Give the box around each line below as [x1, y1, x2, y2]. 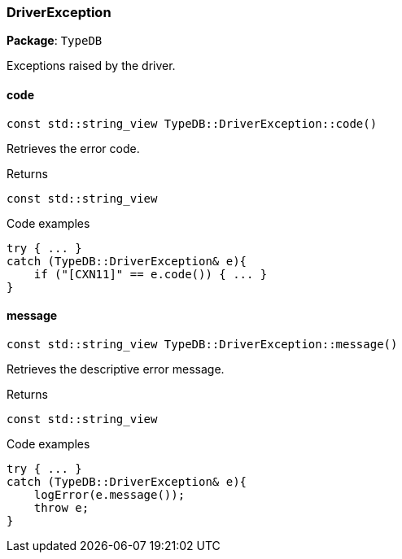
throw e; [33, 500, 90, 514]
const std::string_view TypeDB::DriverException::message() [7, 337, 398, 351]
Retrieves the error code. [7, 141, 140, 155]
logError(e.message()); [33, 487, 186, 501]
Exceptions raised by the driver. [7, 59, 176, 73]
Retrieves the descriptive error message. [7, 361, 225, 376]
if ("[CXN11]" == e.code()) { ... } [33, 267, 268, 281]
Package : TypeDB [7, 33, 103, 48]
